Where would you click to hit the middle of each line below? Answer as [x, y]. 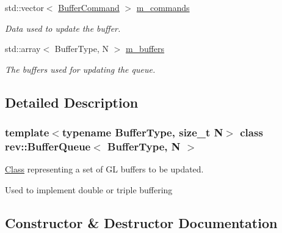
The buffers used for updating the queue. [80, 69]
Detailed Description [72, 102]
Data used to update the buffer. [63, 28]
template [27, 132]
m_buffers [145, 49]
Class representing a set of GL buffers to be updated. [104, 169]
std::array [23, 49]
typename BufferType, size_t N [143, 132]
